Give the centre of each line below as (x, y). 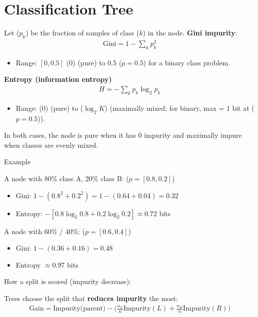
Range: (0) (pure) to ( (49, 108)
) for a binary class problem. (187, 62)
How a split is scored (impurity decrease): (68, 281)
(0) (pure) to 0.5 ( (94, 62)
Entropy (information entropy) (58, 79)
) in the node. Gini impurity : (190, 33)
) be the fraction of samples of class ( (82, 33)
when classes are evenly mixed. (51, 145)
